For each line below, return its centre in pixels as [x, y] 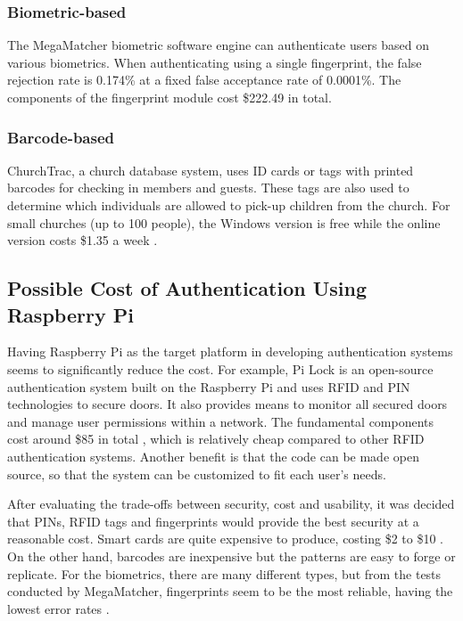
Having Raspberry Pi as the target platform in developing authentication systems [230, 351]
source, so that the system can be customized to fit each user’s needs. [197, 474]
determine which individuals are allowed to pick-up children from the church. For [229, 205]
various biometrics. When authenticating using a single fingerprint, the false [215, 62]
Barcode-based [61, 137]
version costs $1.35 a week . [83, 240]
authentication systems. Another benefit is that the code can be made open [213, 456]
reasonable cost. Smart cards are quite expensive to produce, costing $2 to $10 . [226, 539]
